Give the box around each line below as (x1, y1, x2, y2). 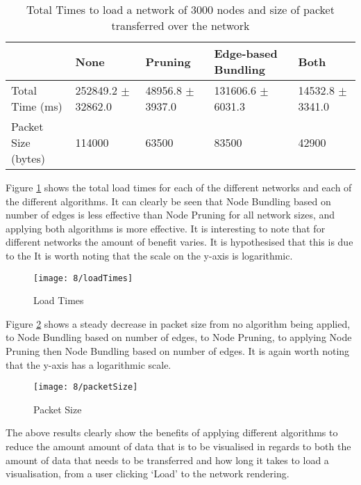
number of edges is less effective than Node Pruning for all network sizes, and (6, 207, 335, 222)
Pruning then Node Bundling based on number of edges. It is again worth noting (6, 344, 350, 358)
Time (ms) (11, 98, 62, 114)
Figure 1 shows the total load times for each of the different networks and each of (6, 180, 352, 194)
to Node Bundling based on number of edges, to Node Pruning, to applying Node (6, 330, 352, 344)
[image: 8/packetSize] (33, 382, 138, 392)
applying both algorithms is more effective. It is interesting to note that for (6, 221, 326, 235)
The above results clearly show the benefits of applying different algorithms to (6, 425, 338, 440)
